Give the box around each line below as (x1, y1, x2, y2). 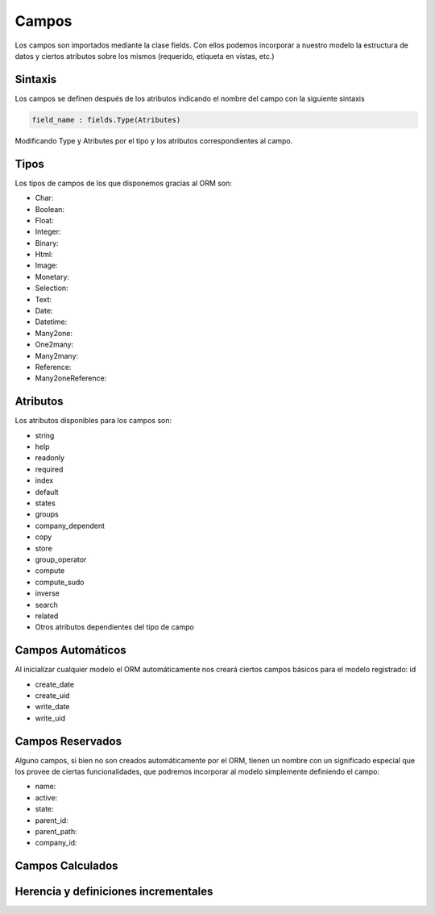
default (35, 487, 60, 496)
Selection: (35, 283, 68, 293)
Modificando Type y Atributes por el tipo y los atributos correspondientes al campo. (14, 135, 293, 145)
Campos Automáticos (14, 643, 126, 657)
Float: (35, 215, 54, 225)
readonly (35, 453, 64, 463)
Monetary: (35, 272, 70, 281)
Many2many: (35, 351, 79, 360)
